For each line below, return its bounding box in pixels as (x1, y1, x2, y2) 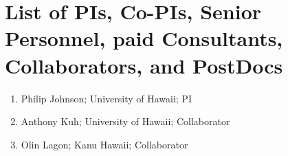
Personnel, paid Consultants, (5, 24, 283, 52)
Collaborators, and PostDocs (5, 51, 283, 79)
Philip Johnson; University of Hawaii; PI (21, 91, 192, 105)
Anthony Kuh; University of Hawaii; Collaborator (21, 114, 230, 129)
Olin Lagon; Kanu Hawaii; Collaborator (21, 137, 188, 151)
